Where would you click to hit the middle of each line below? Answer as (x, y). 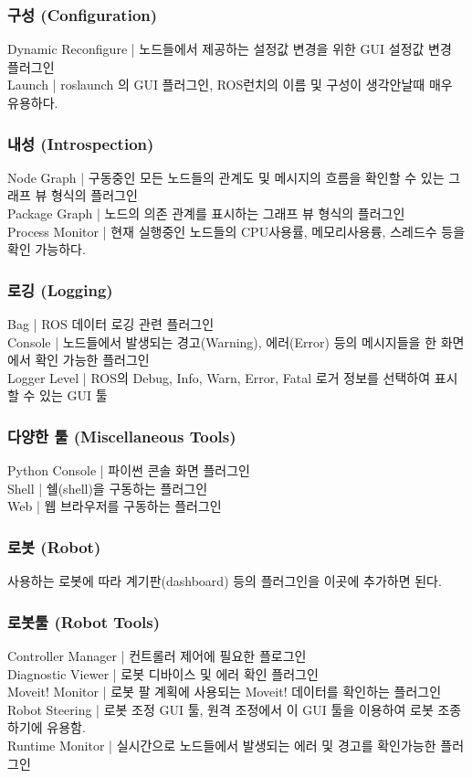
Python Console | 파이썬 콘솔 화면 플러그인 (129, 470)
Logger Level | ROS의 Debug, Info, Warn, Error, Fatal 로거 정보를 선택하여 (219, 377)
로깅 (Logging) (60, 289)
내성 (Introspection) (81, 143)
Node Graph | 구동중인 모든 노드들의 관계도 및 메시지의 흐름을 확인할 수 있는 (226, 177)
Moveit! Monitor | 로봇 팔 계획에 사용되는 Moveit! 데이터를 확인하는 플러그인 (225, 692)
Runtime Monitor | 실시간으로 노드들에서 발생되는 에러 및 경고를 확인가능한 (222, 745)
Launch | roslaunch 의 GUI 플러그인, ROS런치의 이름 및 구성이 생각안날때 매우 (230, 85)
